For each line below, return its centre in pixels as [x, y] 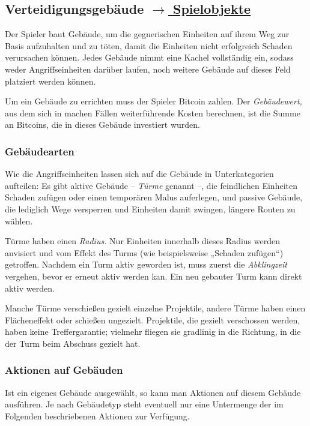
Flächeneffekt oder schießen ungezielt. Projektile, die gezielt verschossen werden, [153, 319]
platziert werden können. [50, 81]
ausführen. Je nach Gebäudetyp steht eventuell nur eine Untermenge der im [144, 404]
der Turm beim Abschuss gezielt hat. [73, 343]
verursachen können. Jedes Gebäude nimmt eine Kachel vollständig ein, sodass [149, 57]
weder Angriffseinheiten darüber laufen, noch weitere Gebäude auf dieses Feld [148, 69]
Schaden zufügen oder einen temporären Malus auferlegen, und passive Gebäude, [154, 197]
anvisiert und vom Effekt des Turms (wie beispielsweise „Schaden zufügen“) [144, 252]
